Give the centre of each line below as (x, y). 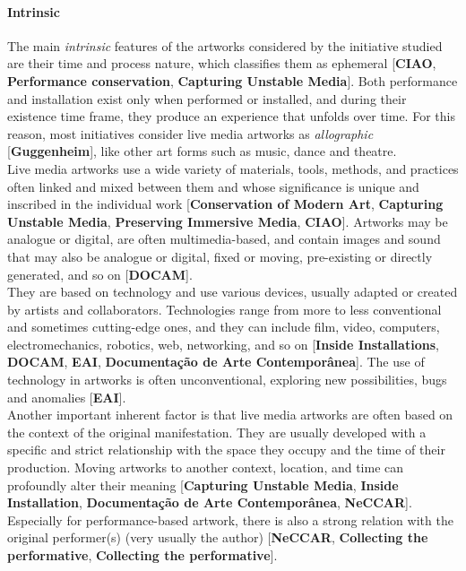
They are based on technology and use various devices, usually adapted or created (233, 292)
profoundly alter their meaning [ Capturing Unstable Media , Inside (203, 484)
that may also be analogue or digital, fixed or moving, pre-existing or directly (220, 256)
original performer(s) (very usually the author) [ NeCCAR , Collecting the (218, 537)
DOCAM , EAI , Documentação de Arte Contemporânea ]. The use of (216, 362)
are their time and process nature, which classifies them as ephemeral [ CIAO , (222, 63)
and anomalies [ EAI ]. (67, 397)
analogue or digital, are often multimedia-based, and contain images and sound (224, 239)
